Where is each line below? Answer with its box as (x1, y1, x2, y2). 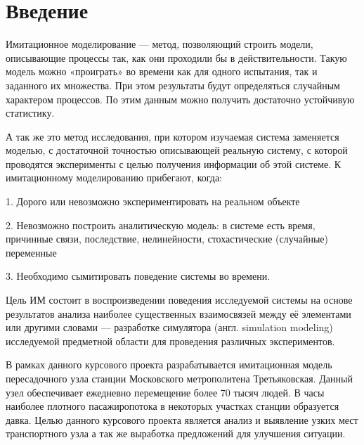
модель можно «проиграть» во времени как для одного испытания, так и (6, 64, 318, 79)
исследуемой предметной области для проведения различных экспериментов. (6, 333, 335, 348)
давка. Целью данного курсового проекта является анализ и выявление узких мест (6, 412, 358, 427)
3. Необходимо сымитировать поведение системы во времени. (6, 269, 271, 283)
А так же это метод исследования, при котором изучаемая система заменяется (6, 129, 339, 143)
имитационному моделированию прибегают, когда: (6, 170, 222, 185)
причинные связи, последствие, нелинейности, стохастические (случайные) (6, 231, 329, 246)
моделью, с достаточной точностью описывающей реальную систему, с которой (6, 143, 348, 157)
